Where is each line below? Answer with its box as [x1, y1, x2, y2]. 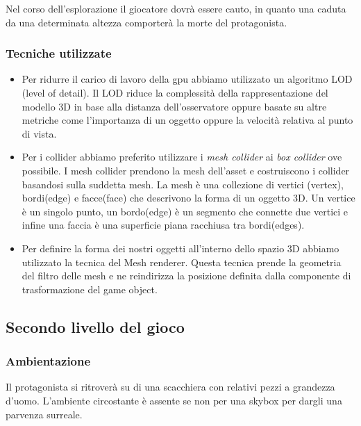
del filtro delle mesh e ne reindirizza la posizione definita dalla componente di [22, 268, 351, 283]
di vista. [22, 126, 57, 140]
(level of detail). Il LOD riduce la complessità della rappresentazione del [22, 85, 328, 99]
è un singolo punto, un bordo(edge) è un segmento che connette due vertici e [22, 204, 349, 218]
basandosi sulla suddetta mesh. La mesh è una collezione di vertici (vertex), [22, 177, 344, 191]
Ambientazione [6, 352, 91, 370]
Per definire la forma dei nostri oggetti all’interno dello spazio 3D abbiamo [22, 240, 339, 255]
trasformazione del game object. [22, 281, 158, 296]
